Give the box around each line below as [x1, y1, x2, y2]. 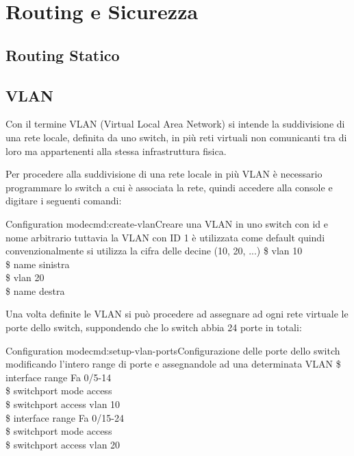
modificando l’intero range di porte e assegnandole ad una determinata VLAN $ [5, 357, 341, 371]
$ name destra [5, 283, 65, 298]
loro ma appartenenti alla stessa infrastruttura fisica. [5, 143, 227, 158]
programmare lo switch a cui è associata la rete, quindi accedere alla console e [5, 180, 333, 194]
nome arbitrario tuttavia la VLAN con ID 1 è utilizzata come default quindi [5, 230, 325, 244]
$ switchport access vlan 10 [5, 397, 121, 411]
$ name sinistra [5, 256, 70, 271]
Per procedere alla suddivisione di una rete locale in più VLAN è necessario [5, 167, 323, 181]
